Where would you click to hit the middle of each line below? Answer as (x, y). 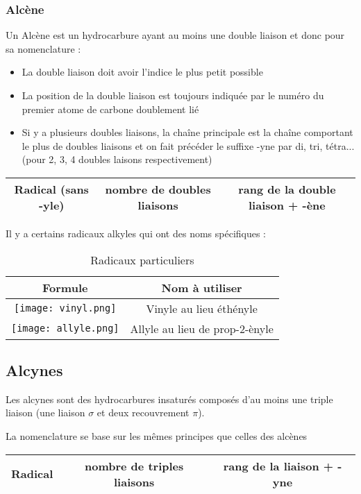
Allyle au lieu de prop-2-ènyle (202, 328)
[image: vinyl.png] (65, 308)
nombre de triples (134, 466)
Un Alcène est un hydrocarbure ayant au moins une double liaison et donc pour (175, 35)
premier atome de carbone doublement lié (110, 109)
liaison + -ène (287, 205)
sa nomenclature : (43, 48)
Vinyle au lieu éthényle (202, 308)
